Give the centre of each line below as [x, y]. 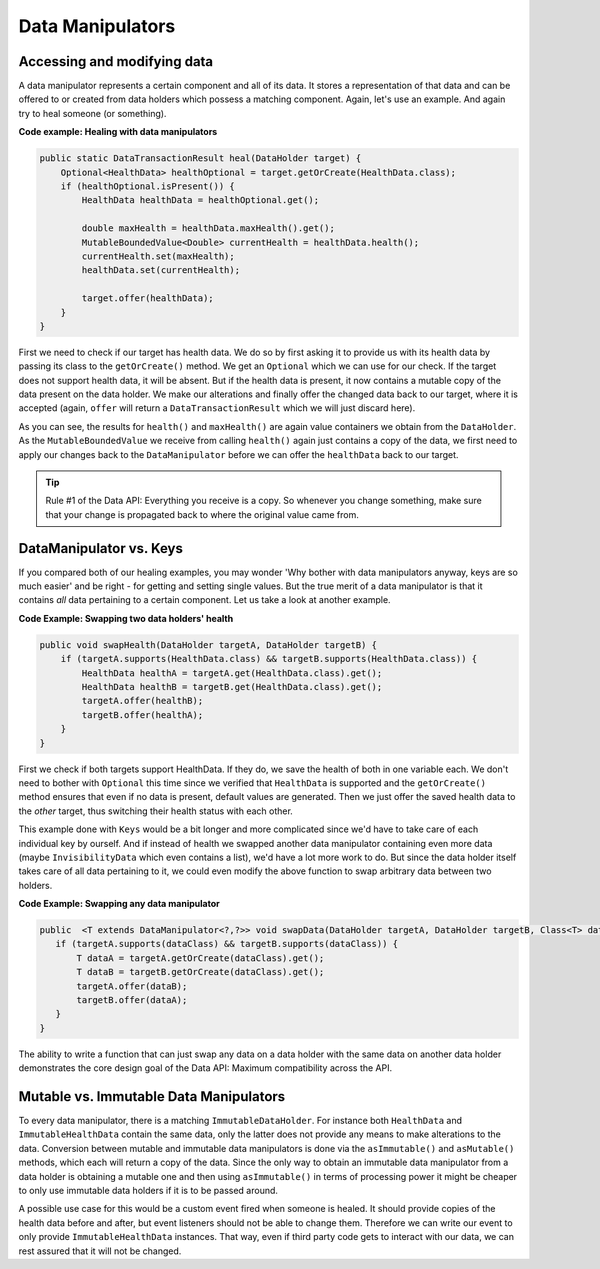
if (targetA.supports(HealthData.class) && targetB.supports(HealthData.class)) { [269, 659]
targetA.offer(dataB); [132, 986]
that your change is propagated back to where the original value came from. [202, 514]
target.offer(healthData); [147, 298]
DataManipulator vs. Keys [101, 548]
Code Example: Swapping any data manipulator [119, 904]
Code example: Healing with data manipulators [118, 132]
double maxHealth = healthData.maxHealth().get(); [208, 228]
